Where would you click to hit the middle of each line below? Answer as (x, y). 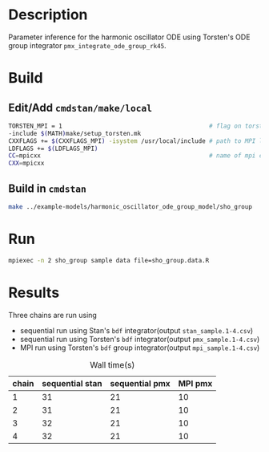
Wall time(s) (112, 364)
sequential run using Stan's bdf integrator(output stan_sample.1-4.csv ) (137, 330)
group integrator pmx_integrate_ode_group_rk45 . (87, 45)
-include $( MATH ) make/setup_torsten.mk (75, 133)
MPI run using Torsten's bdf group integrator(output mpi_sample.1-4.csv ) (140, 348)
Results (34, 293)
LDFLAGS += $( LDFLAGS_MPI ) (53, 149)
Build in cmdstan (47, 188)
